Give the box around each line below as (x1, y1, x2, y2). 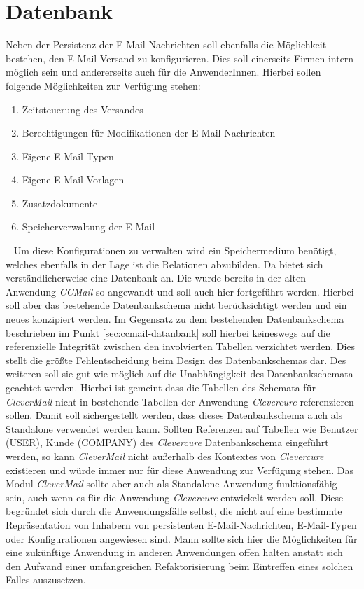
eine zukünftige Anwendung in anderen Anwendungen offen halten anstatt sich (6, 545, 343, 560)
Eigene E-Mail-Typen (22, 148, 114, 163)
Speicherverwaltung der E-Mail (22, 219, 155, 234)
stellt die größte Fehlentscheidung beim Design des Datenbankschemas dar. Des (6, 352, 346, 367)
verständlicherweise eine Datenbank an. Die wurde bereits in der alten (6, 270, 306, 285)
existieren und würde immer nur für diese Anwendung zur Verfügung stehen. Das (6, 462, 354, 477)
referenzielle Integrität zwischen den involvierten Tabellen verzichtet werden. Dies (6, 339, 356, 354)
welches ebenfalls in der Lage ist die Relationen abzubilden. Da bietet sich (6, 256, 323, 271)
